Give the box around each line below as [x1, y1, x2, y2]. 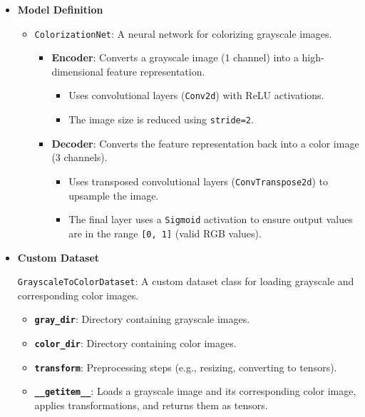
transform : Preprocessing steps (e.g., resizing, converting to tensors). [34, 359, 337, 374]
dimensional [51, 63, 103, 78]
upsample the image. [68, 187, 159, 202]
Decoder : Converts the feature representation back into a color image [51, 135, 359, 150]
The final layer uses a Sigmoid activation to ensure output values [68, 212, 353, 227]
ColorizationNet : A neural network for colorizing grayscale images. [34, 26, 332, 41]
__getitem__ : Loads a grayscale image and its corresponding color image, [34, 383, 356, 398]
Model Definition [17, 2, 103, 16]
